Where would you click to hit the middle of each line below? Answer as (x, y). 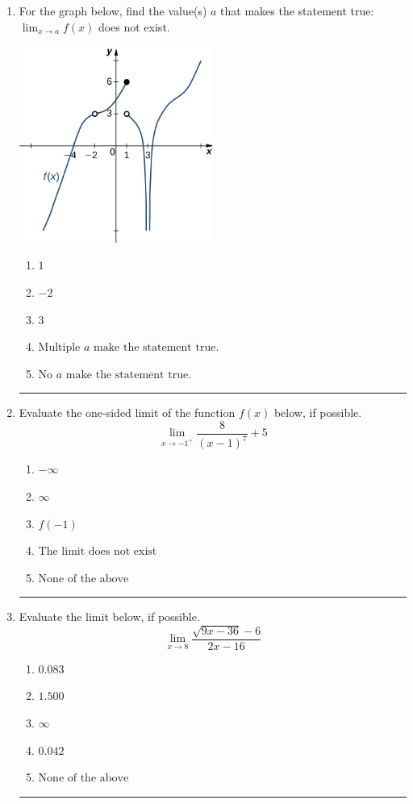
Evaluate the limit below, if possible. (109, 617)
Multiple (59, 348)
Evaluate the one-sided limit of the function (127, 412)
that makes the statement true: (297, 10)
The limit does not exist (98, 552)
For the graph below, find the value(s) (113, 10)
